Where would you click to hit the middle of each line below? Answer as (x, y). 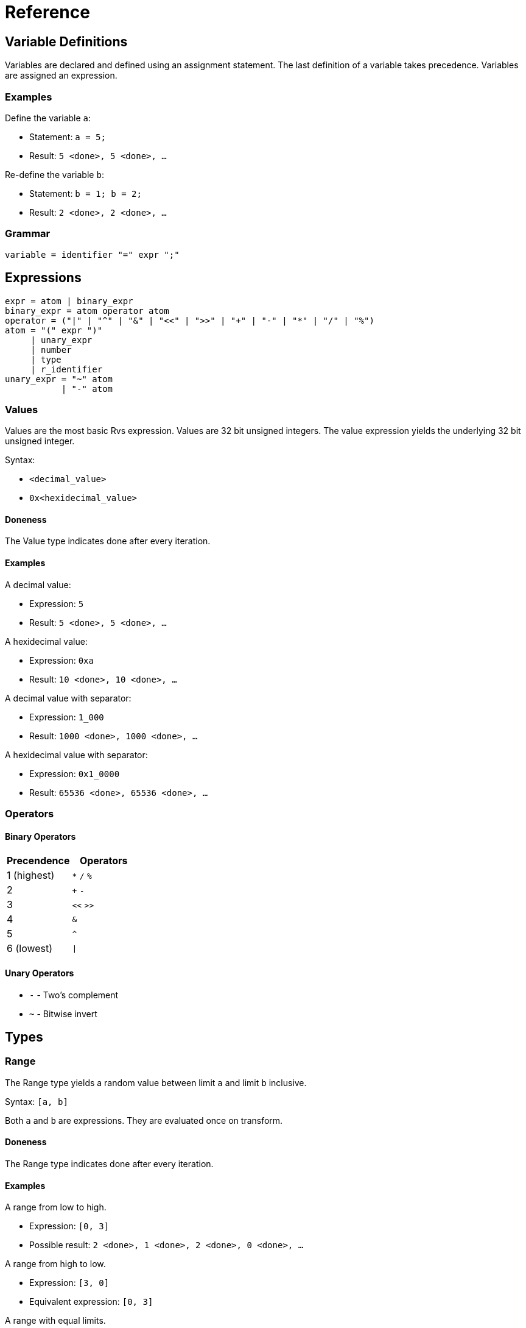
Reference (47, 12)
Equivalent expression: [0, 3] (91, 1302)
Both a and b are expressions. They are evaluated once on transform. (144, 1120)
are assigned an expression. (61, 76)
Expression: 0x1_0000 (75, 773)
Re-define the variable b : (54, 174)
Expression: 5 (57, 603)
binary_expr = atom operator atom (87, 311)
